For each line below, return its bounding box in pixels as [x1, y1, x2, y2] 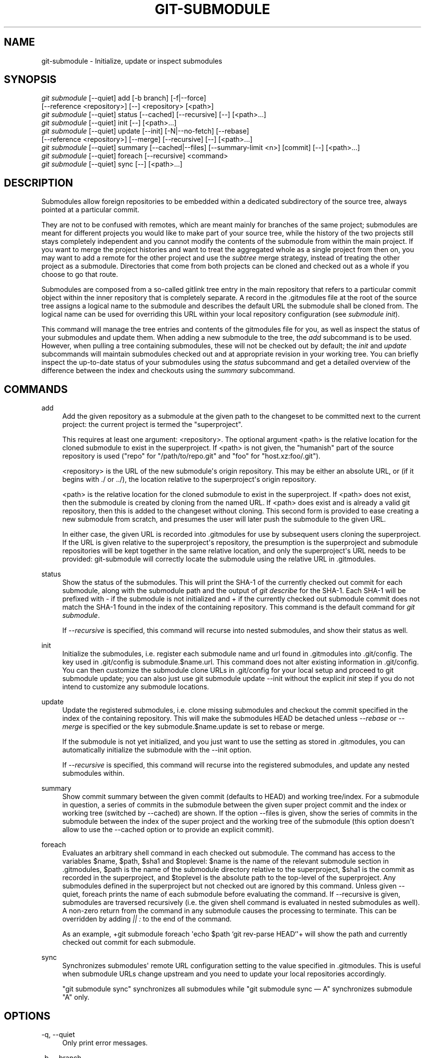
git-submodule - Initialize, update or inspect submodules [41, 56, 222, 65]
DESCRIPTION [4, 176, 73, 189]
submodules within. [62, 769, 125, 778]
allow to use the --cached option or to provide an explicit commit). [62, 825, 274, 834]
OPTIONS [4, 1009, 50, 1022]
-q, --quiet [41, 1030, 75, 1039]
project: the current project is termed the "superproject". [62, 420, 243, 429]
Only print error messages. [62, 1038, 148, 1047]
